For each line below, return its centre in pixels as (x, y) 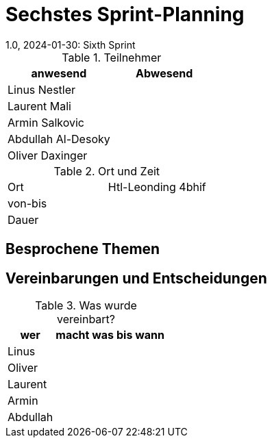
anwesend (59, 73)
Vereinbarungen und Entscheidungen (136, 278)
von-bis (27, 203)
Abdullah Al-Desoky (59, 139)
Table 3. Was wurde (86, 306)
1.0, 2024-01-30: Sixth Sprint (71, 45)
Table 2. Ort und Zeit (107, 171)
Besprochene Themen (83, 249)
